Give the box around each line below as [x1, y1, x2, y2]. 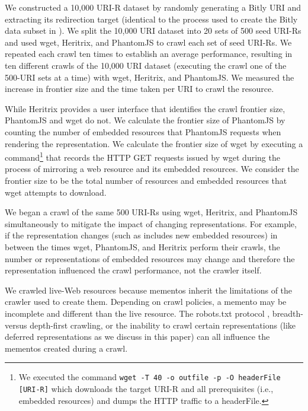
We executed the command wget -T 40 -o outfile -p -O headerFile [18, 371, 281, 383]
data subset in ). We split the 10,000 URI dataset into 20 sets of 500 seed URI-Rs [5, 24, 301, 37]
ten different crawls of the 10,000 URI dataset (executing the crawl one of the [5, 59, 287, 71]
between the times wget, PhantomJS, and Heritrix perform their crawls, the [5, 240, 280, 253]
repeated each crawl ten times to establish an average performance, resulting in [5, 47, 293, 60]
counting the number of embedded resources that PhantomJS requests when [5, 125, 281, 138]
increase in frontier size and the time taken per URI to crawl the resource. [5, 82, 274, 95]
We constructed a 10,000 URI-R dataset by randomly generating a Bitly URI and [5, 1, 301, 13]
